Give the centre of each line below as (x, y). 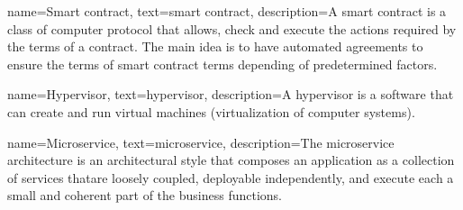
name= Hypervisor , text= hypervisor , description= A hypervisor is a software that (231, 94)
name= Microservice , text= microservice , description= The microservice (201, 142)
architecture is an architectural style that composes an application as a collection (231, 160)
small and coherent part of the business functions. (145, 195)
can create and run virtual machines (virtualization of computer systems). (211, 111)
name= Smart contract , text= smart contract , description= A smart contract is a (227, 11)
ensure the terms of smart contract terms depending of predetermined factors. (222, 64)
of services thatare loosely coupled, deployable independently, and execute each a (231, 177)
